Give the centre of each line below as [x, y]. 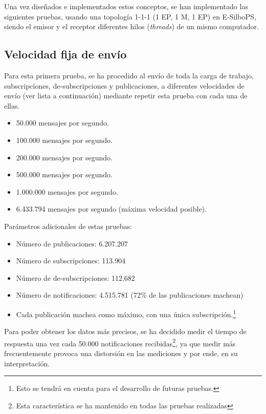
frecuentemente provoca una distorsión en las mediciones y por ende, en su [121, 353]
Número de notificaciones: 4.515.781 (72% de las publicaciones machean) [130, 295]
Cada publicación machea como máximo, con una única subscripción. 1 [126, 313]
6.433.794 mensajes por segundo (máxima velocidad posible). [111, 209]
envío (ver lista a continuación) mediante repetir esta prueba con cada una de [126, 96]
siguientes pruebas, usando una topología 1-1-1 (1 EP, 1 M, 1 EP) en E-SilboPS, [130, 16]
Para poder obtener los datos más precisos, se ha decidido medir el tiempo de [125, 331]
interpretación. [27, 363]
